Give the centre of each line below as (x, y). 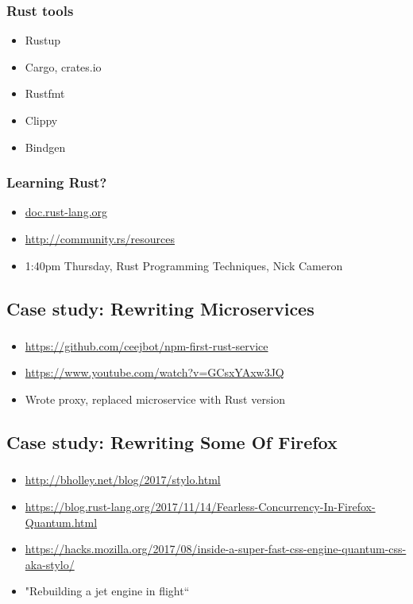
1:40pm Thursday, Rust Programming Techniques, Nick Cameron (184, 265)
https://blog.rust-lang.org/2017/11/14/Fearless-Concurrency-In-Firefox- (200, 506)
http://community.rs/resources (100, 238)
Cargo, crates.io (63, 66)
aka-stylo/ (50, 564)
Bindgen (45, 147)
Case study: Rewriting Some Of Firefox (172, 442)
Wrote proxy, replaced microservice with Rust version (155, 399)
